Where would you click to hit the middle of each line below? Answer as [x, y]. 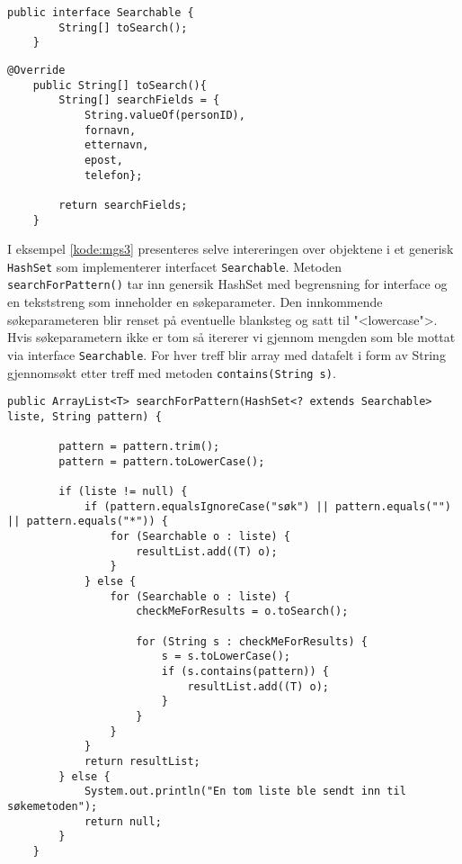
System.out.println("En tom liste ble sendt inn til [245, 792]
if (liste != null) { [123, 492]
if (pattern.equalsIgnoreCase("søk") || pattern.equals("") [267, 506]
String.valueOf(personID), [164, 115]
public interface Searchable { [101, 13]
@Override [36, 70]
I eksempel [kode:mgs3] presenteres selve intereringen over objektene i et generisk [231, 249]
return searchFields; [123, 205]
